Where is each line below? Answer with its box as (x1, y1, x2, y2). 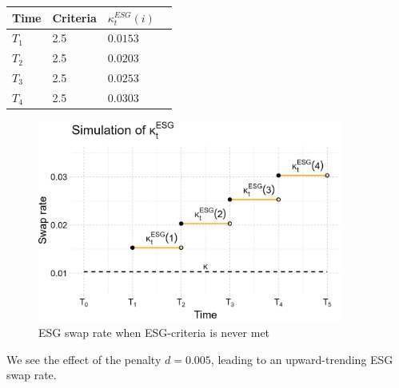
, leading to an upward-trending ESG (210, 350, 393, 367)
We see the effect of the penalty (6, 350, 162, 367)
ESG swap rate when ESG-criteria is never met (38, 324, 270, 341)
